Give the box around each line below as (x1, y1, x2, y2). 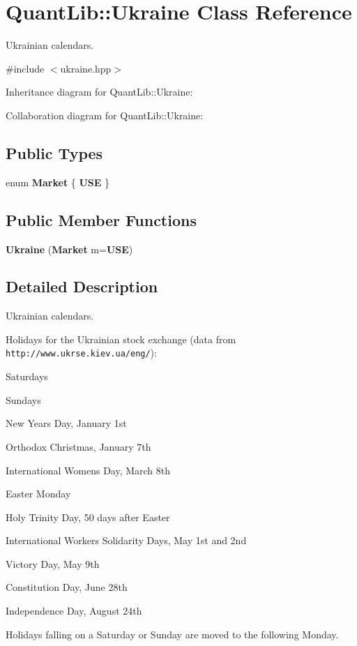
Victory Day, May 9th (6, 556, 100, 571)
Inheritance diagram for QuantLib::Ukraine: (6, 84, 193, 99)
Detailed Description (6, 276, 158, 297)
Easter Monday (6, 486, 71, 501)
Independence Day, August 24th (6, 603, 142, 618)
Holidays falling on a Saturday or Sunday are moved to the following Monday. (6, 626, 339, 641)
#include (6, 61, 45, 75)
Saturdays (6, 369, 48, 384)
